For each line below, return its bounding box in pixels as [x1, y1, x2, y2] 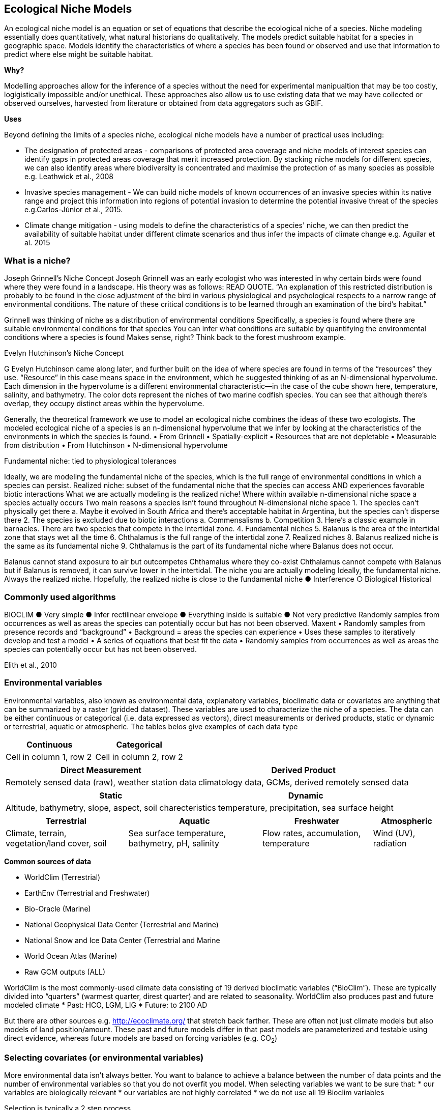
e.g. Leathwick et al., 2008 [24, 172, 113, 181]
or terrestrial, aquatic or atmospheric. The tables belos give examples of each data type [4, 722, 298, 731]
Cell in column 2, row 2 [95, 751, 183, 762]
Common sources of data [4, 857, 92, 866]
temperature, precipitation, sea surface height [218, 802, 394, 813]
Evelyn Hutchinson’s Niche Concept [4, 349, 124, 358]
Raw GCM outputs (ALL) [24, 967, 106, 976]
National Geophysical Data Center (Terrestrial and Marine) [24, 920, 219, 929]
